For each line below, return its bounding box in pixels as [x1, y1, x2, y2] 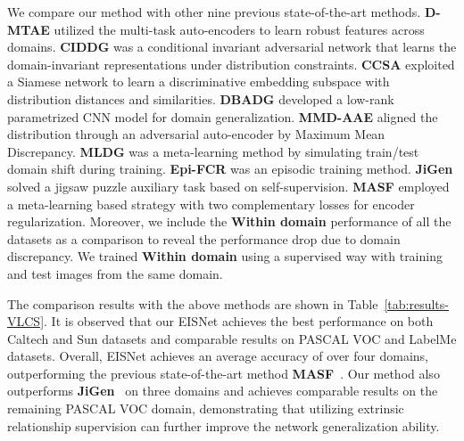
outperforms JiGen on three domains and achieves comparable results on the [7, 381, 438, 400]
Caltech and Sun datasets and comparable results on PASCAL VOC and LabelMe [7, 329, 457, 347]
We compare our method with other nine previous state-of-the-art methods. [7, 3, 421, 20]
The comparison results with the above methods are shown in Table [7, 294, 378, 313]
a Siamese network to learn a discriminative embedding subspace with [7, 72, 390, 91]
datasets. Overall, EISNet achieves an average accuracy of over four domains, [7, 347, 428, 365]
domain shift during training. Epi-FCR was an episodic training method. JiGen [7, 159, 453, 178]
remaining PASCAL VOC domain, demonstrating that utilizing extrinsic [7, 399, 404, 418]
